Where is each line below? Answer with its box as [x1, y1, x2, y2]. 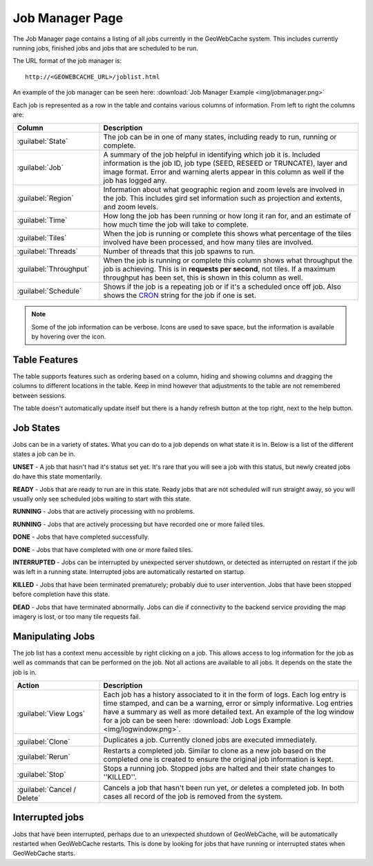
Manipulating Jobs [12, 631, 95, 642]
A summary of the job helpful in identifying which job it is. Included [103, 150, 321, 160]
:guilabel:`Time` [17, 215, 68, 225]
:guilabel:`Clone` [17, 736, 70, 746]
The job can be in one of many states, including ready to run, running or [103, 132, 337, 142]
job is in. [12, 668, 37, 676]
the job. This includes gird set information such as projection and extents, [103, 193, 343, 203]
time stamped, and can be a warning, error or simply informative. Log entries [103, 698, 354, 708]
